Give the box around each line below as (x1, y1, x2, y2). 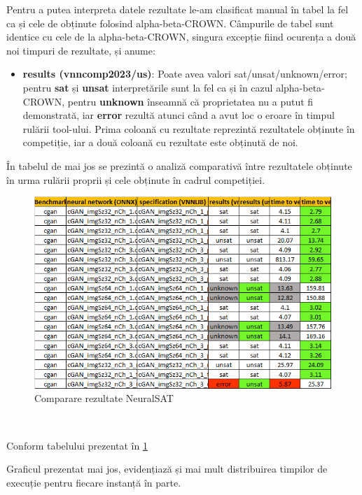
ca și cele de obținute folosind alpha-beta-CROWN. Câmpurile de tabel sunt (6, 15, 334, 30)
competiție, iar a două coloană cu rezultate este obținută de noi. (22, 135, 298, 150)
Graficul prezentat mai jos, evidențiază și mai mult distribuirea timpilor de (6, 461, 328, 476)
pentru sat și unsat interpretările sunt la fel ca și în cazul (22, 80, 273, 94)
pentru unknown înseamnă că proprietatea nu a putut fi (67, 94, 314, 108)
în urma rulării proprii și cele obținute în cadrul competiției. (6, 172, 265, 187)
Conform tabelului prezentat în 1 (6, 438, 148, 452)
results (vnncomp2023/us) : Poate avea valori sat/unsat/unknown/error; (22, 66, 347, 81)
